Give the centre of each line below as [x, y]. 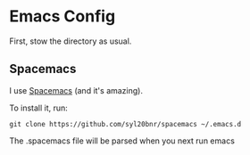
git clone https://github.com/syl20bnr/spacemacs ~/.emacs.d [125, 124]
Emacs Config [62, 16]
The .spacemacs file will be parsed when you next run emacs [122, 141]
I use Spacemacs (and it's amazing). [76, 90]
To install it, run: [39, 108]
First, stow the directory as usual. [71, 41]
